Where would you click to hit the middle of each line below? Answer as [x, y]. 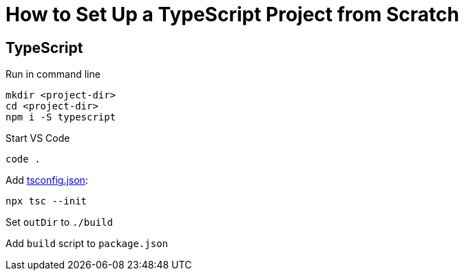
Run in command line [53, 74]
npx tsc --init [46, 201]
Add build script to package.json [87, 244]
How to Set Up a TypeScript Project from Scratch [232, 14]
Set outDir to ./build [59, 222]
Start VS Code [38, 138]
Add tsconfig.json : [47, 180]
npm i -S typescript [61, 117]
